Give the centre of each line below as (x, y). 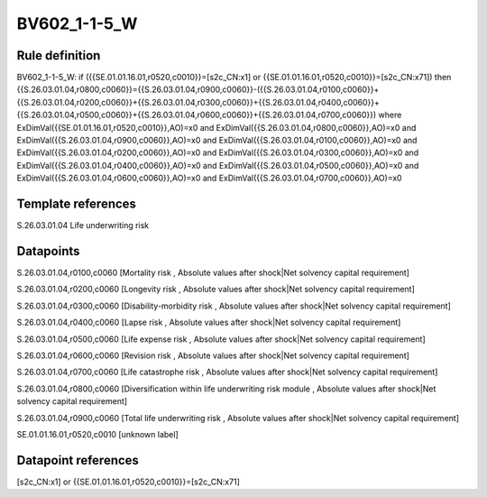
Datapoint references (78, 460)
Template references (77, 204)
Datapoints (48, 251)
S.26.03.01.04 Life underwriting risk (83, 225)
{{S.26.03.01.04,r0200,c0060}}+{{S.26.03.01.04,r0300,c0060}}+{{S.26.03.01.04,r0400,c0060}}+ (198, 102)
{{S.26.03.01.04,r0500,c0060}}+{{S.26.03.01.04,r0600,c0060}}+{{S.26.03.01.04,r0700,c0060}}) (197, 115)
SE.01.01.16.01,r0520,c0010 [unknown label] (98, 434)
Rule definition (59, 55)
